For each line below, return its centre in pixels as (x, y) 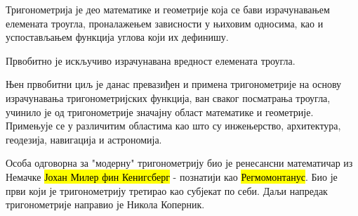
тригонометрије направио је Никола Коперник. (105, 204)
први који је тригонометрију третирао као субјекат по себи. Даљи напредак (167, 190)
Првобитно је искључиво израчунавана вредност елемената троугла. (151, 60)
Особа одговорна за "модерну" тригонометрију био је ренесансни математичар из (179, 163)
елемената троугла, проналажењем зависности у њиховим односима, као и (165, 23)
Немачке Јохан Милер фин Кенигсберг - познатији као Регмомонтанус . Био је (172, 176)
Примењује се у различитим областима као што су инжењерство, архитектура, (173, 126)
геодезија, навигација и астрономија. (84, 139)
